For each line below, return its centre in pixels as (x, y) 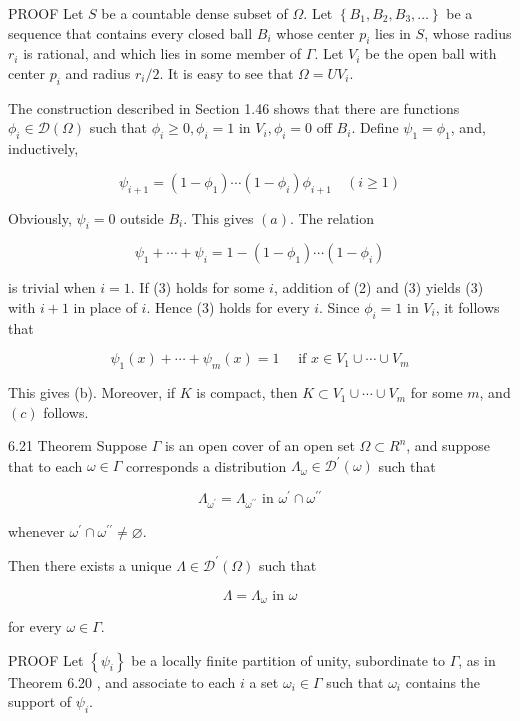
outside (142, 217)
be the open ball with (431, 53)
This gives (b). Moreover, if (92, 392)
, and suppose (448, 445)
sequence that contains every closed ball (130, 32)
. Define (375, 127)
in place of (105, 306)
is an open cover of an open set (259, 445)
